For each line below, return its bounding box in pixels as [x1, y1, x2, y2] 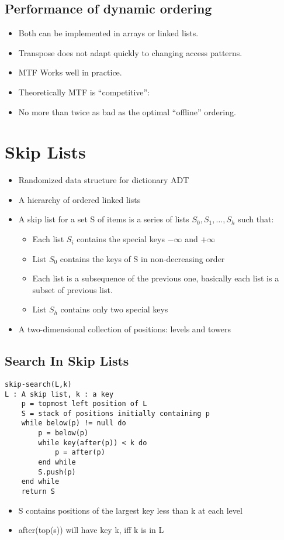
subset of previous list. [32, 283, 113, 295]
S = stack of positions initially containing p [21, 409, 210, 418]
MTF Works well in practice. [18, 66, 122, 78]
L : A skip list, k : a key [5, 390, 114, 398]
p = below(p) [38, 429, 89, 438]
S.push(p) [38, 467, 76, 476]
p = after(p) [54, 448, 105, 457]
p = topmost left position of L [21, 400, 147, 408]
